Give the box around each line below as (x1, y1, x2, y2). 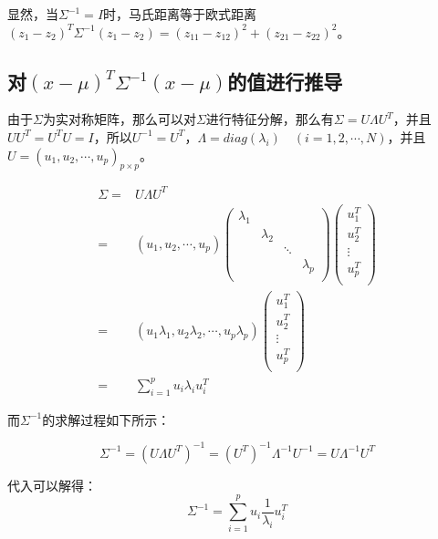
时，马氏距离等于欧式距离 (103, 5, 257, 23)
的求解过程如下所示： (42, 409, 171, 429)
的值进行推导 (227, 67, 343, 95)
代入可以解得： (7, 475, 97, 494)
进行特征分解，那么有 (205, 109, 334, 129)
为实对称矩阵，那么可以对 (42, 109, 196, 129)
